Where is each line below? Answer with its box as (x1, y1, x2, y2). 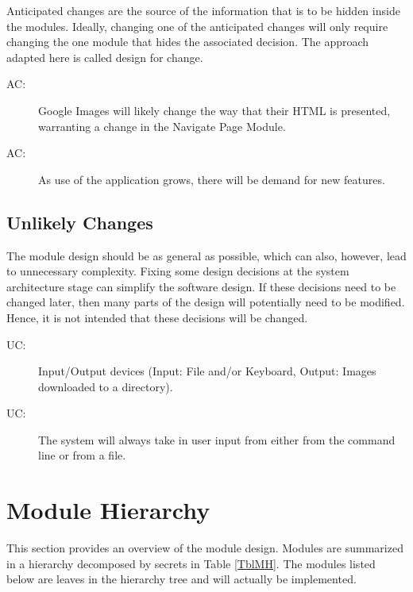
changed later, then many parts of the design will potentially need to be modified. (6, 294, 405, 310)
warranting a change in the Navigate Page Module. (38, 117, 286, 134)
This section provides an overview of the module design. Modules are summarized (6, 540, 403, 556)
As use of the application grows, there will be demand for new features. (38, 171, 385, 187)
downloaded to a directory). (38, 378, 173, 394)
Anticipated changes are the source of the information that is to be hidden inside (6, 2, 400, 18)
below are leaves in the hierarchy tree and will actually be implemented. (6, 571, 357, 587)
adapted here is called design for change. (6, 48, 203, 65)
